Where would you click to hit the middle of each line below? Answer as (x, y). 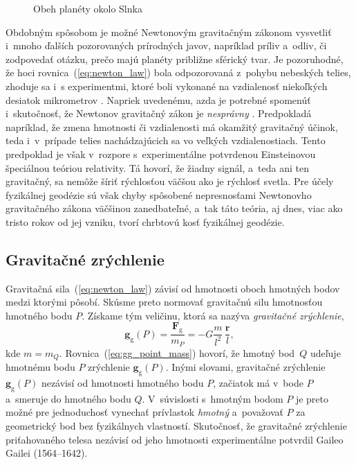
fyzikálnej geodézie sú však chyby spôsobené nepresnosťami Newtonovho (159, 194)
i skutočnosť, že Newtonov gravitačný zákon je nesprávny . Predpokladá (159, 113)
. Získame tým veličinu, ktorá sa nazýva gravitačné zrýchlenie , (213, 315)
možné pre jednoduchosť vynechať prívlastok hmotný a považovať (144, 412)
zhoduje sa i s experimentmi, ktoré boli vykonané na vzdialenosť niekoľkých (167, 86)
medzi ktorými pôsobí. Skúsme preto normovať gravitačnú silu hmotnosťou (164, 302)
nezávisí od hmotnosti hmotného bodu (122, 383)
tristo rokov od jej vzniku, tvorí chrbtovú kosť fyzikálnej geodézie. (145, 221)
